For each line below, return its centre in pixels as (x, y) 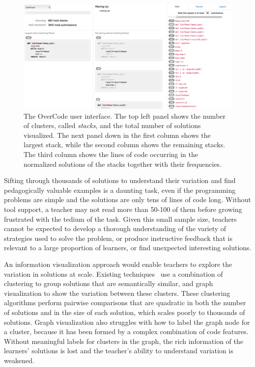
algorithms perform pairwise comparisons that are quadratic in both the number (125, 302)
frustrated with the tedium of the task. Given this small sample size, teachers (120, 219)
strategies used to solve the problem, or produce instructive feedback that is (118, 238)
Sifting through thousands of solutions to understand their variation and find (120, 180)
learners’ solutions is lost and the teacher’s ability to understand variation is (119, 351)
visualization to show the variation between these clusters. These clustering (117, 293)
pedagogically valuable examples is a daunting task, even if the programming (120, 190)
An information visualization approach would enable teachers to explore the (118, 264)
